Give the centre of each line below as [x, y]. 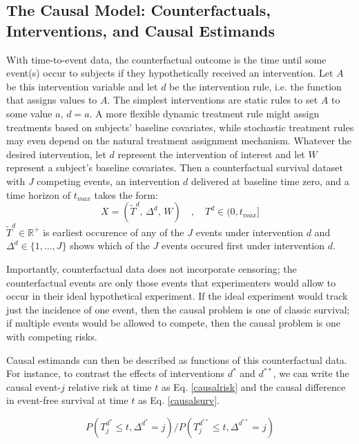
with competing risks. [52, 336]
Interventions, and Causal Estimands [141, 30]
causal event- [34, 386]
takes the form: [126, 194]
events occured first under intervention [243, 245]
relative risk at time [110, 386]
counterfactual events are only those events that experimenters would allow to [171, 282]
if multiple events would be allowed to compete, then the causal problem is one [174, 323]
